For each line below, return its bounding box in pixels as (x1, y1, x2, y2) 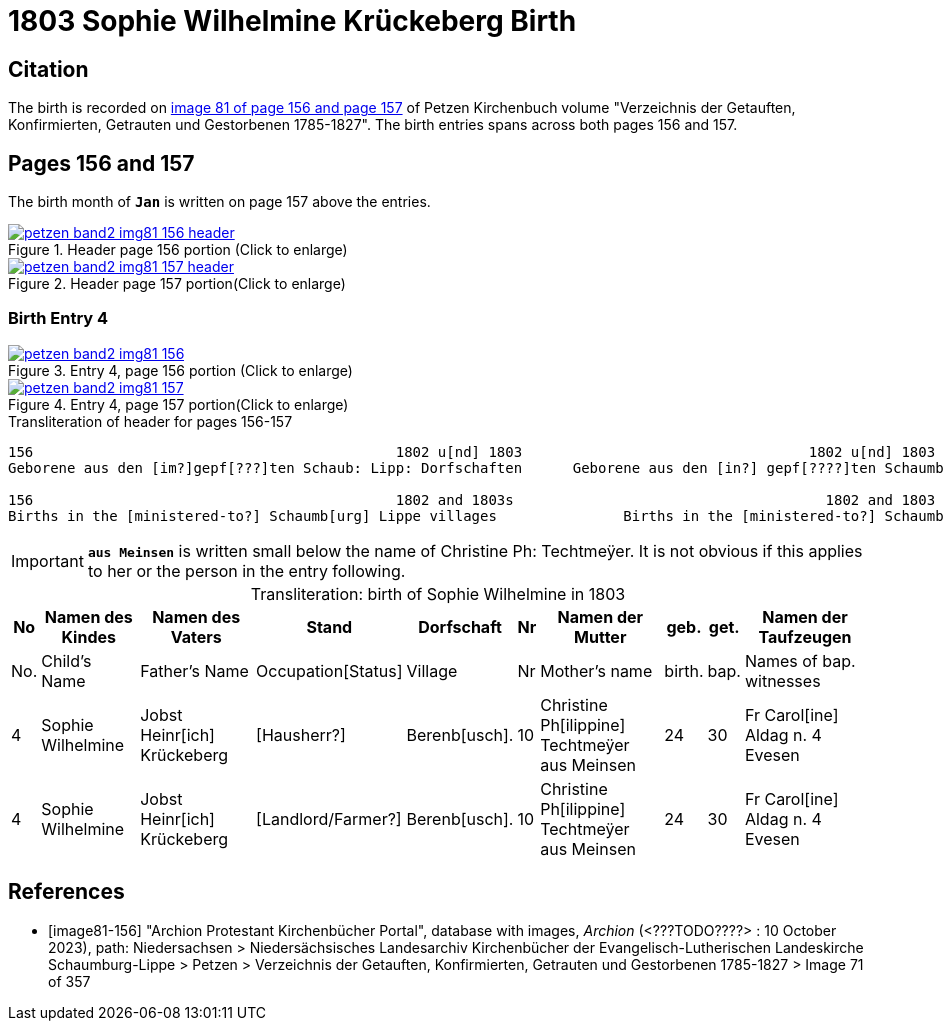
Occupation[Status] (256, 660, 403, 681)
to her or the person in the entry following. (87, 560, 406, 581)
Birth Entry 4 (8, 308, 109, 329)
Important (11, 550, 84, 571)
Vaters (170, 626, 222, 647)
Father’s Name (140, 660, 249, 681)
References (8, 879, 125, 905)
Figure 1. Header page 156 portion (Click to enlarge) (8, 241, 348, 259)
